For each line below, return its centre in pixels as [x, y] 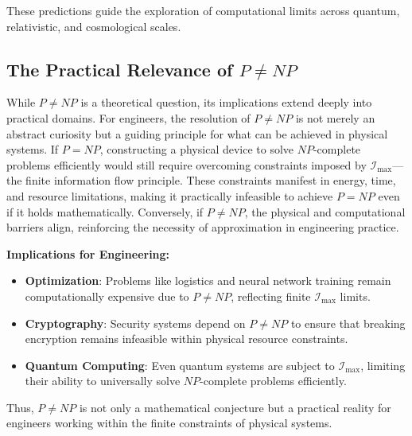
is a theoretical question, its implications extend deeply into [226, 102]
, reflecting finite [271, 296]
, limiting [383, 365]
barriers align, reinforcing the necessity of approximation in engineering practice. [203, 227]
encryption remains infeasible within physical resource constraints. [187, 339]
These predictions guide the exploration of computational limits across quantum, [203, 10]
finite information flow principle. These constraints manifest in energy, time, [211, 180]
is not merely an [335, 117]
